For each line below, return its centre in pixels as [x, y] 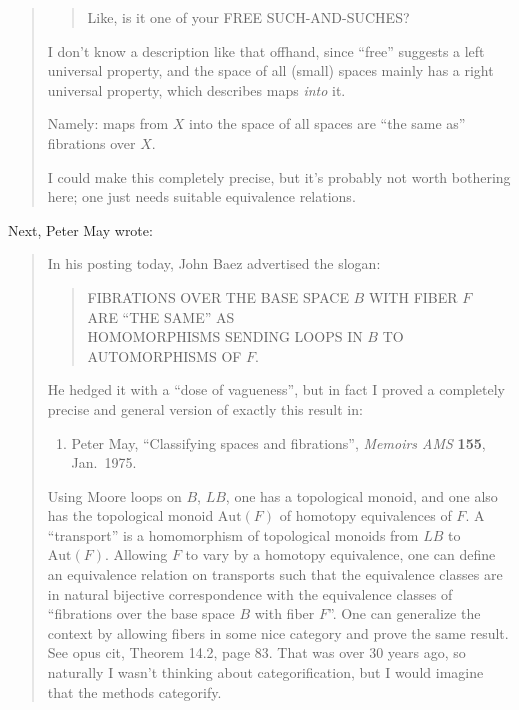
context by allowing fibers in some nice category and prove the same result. [278, 632]
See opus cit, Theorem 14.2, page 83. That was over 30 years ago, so [256, 652]
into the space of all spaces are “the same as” [327, 123]
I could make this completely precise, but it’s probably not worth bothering [279, 176]
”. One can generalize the [404, 613]
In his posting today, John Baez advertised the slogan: [214, 263]
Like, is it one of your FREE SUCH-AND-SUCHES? [248, 17]
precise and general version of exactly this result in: [205, 408]
